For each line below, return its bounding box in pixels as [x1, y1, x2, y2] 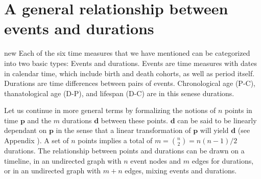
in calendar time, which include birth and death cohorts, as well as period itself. [4, 68, 255, 78]
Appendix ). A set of [4, 135, 69, 146]
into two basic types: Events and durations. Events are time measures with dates [4, 57, 257, 68]
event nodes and [130, 155, 181, 166]
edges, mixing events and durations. [125, 165, 237, 176]
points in [225, 105, 252, 116]
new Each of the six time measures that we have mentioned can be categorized [4, 48, 250, 58]
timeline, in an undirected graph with [4, 155, 122, 166]
